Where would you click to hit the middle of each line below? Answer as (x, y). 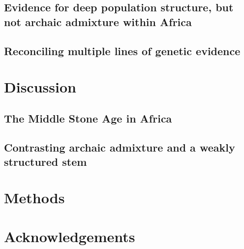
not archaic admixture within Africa (98, 21)
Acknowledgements (70, 236)
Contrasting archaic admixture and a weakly (120, 147)
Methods (34, 198)
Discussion (40, 87)
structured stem (46, 161)
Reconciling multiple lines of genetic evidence (122, 50)
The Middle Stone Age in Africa (88, 118)
